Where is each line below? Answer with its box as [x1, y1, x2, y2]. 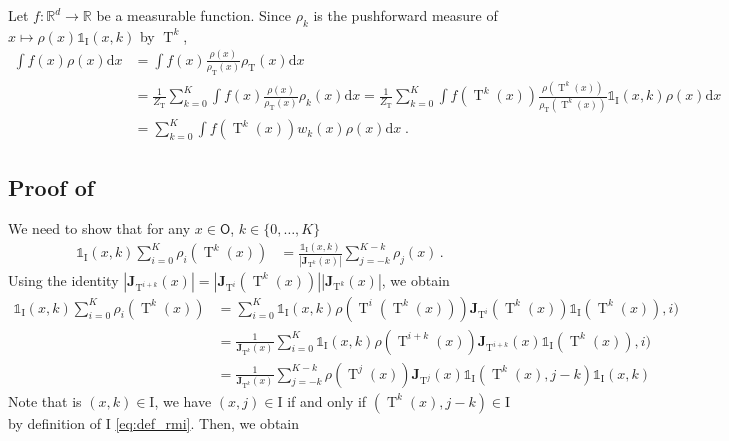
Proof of [8, 171, 95, 202]
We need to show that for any [8, 218, 191, 239]
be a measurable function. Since [96, 5, 291, 25]
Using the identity [8, 269, 119, 290]
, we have [154, 390, 212, 411]
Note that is [8, 390, 82, 411]
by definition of [8, 412, 101, 433]
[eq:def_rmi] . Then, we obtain [115, 412, 299, 433]
